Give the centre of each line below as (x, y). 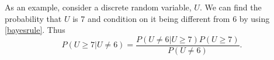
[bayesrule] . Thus (35, 30)
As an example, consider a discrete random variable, (98, 7)
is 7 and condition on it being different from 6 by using (171, 18)
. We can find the (230, 7)
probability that (33, 18)
